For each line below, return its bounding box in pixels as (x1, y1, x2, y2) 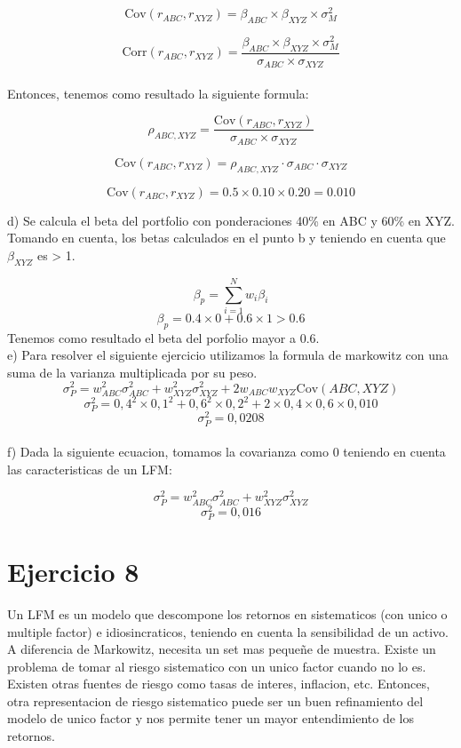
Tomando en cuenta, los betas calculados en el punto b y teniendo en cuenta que (7, 228, 446, 247)
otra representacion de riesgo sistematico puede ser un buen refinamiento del (7, 691, 424, 710)
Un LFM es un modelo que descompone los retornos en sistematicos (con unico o (7, 604, 448, 623)
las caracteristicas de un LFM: (7, 459, 172, 478)
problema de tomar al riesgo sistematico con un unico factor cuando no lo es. (7, 656, 426, 675)
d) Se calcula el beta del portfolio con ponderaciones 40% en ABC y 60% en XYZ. (7, 211, 455, 229)
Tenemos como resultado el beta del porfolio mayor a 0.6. (7, 328, 320, 346)
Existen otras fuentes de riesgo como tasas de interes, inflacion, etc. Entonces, (7, 674, 430, 693)
